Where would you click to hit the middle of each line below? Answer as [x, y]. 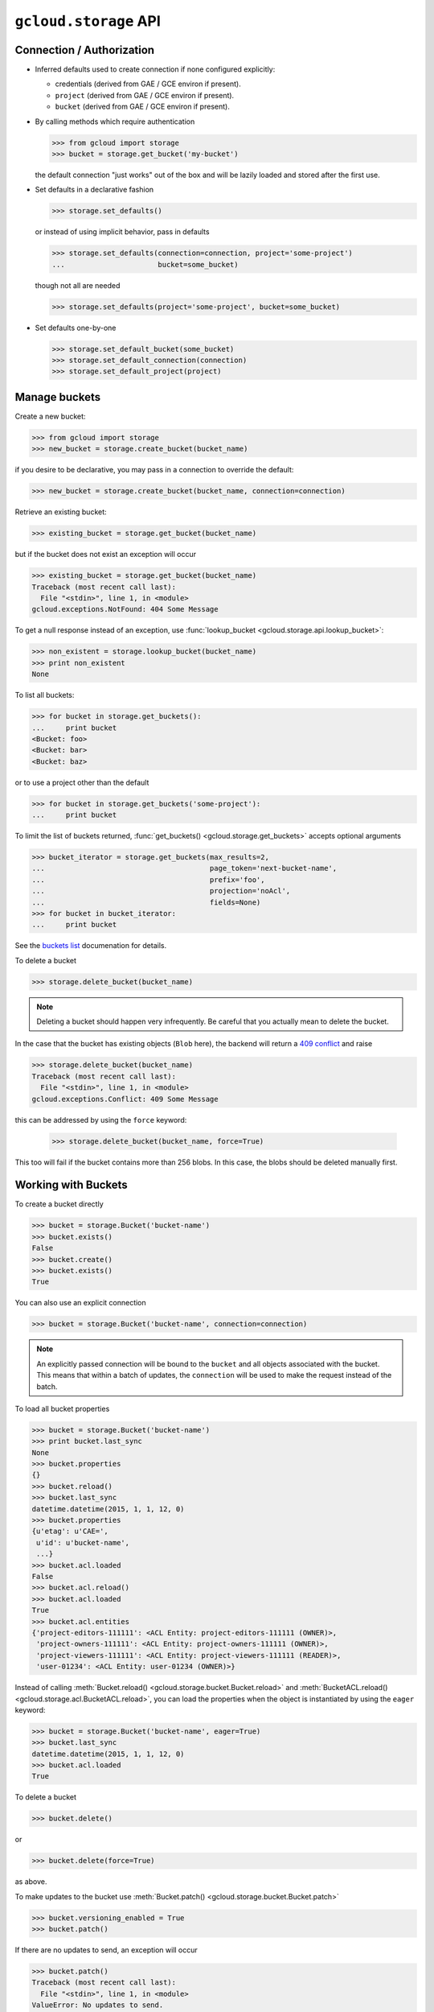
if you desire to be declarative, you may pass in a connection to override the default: [154, 470]
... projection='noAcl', [161, 891]
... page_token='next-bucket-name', [184, 868]
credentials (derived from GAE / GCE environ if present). [148, 84]
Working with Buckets [71, 1185]
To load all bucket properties [62, 1408]
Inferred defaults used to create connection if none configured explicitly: [155, 69]
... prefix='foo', [148, 880]
